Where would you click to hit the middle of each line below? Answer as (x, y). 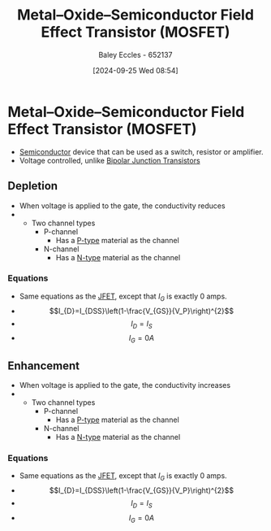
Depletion (33, 186)
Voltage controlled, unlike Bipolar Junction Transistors (110, 160)
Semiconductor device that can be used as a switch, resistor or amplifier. (142, 151)
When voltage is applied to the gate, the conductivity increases (125, 385)
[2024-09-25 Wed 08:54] (135, 70)
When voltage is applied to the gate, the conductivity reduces (122, 206)
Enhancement (44, 366)
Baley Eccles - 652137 (135, 54)
